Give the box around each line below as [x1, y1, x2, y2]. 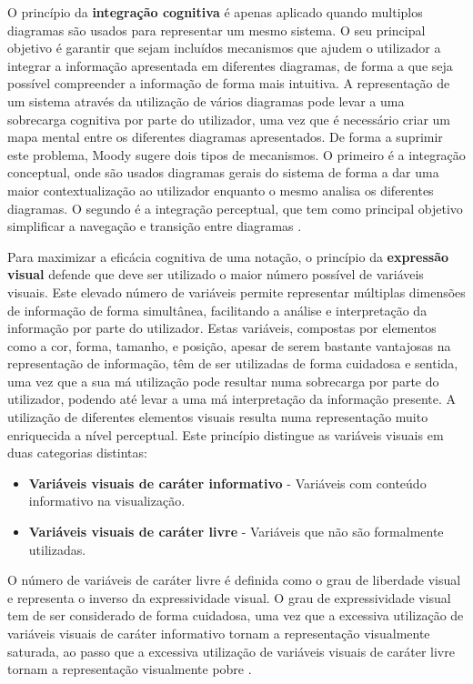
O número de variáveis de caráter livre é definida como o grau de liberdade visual [7, 570, 461, 589]
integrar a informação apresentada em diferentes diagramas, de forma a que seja [7, 55, 453, 75]
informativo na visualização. [28, 491, 186, 510]
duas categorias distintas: [7, 443, 147, 462]
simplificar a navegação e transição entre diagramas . [7, 216, 302, 236]
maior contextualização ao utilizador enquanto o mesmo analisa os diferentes [7, 180, 434, 199]
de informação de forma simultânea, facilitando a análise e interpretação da [7, 300, 428, 319]
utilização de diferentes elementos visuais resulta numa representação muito [7, 407, 428, 427]
